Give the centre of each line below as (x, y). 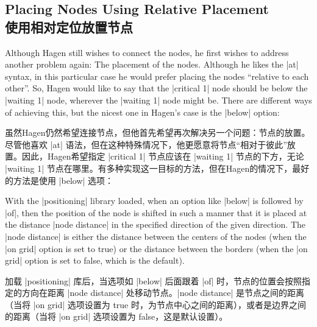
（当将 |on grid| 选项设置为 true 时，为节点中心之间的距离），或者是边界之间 (155, 304)
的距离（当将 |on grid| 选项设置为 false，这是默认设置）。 (116, 316)
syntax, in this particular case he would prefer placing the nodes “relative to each (157, 76)
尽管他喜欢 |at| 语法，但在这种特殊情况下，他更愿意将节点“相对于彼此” (146, 144)
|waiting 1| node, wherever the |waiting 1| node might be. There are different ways (158, 100)
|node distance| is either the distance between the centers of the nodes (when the (156, 236)
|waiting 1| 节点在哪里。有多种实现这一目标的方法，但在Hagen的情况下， (149, 168)
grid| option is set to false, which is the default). (95, 260)
